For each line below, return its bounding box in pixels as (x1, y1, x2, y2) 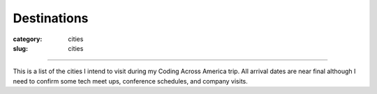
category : (13, 35, 43, 43)
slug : (13, 44, 28, 52)
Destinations (13, 10, 89, 26)
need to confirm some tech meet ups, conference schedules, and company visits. (13, 77, 248, 85)
